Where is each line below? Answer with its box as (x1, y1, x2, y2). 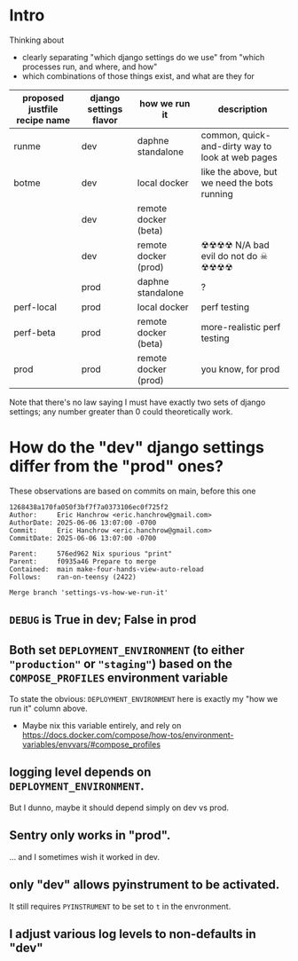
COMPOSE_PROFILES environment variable (9, 670, 229, 685)
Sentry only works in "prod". (9, 828, 171, 843)
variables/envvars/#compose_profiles (21, 739, 161, 750)
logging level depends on (9, 765, 152, 780)
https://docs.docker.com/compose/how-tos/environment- (21, 729, 234, 741)
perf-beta (13, 326, 56, 338)
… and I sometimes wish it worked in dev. (9, 851, 161, 862)
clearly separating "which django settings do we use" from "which (21, 51, 265, 62)
